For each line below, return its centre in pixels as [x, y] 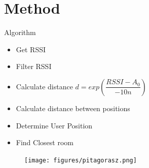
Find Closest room [45, 142]
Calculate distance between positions [73, 108]
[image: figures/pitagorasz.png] [81, 160]
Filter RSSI [34, 66]
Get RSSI [31, 49]
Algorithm [20, 32]
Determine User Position [54, 125]
